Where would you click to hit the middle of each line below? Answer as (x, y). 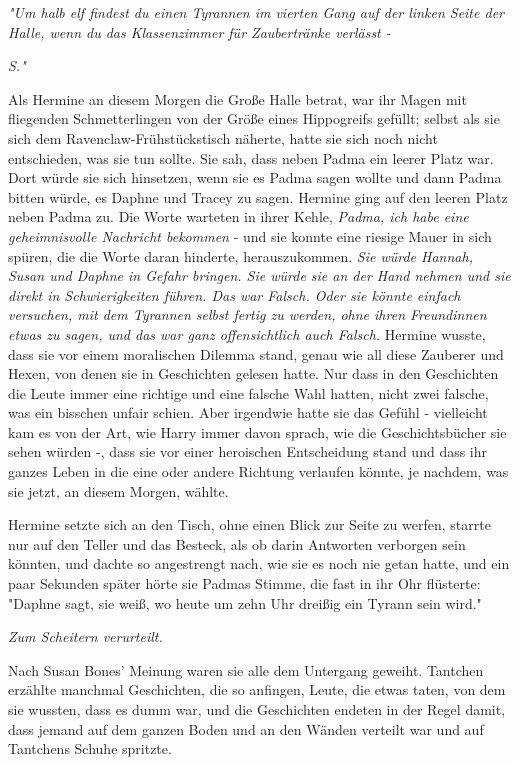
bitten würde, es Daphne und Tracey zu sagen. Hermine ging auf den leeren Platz (258, 196)
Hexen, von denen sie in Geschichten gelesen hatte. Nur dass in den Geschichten (253, 373)
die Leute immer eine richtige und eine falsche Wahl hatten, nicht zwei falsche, (248, 392)
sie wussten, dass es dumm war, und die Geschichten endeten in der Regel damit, (257, 709)
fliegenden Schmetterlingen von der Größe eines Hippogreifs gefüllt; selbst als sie (254, 118)
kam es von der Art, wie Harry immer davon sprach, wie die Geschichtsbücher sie (257, 431)
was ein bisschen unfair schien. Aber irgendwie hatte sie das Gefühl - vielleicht (248, 412)
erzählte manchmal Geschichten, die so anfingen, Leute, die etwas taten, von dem (257, 689)
